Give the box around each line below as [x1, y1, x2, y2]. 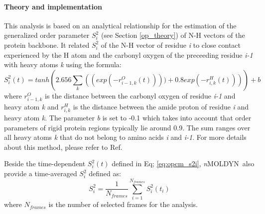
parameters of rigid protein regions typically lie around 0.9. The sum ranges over [4, 122, 251, 132]
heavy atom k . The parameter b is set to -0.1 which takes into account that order [4, 112, 252, 123]
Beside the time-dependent [4, 158, 86, 169]
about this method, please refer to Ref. [4, 141, 123, 152]
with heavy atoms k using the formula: [4, 59, 122, 70]
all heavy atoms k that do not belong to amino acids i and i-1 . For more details [4, 132, 247, 142]
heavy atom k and [4, 101, 59, 111]
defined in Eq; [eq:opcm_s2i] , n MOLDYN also [112, 158, 255, 169]
